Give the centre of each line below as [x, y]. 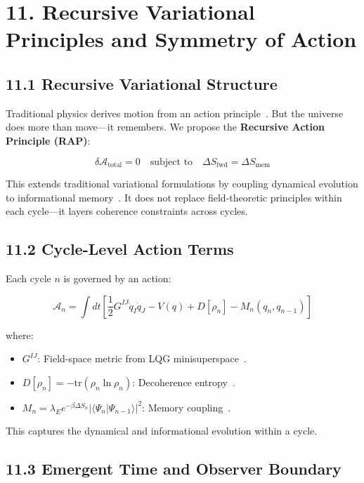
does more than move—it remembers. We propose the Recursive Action [165, 127]
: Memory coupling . [187, 407]
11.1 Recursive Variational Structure [142, 83]
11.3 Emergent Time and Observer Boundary [174, 469]
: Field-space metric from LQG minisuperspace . [142, 358]
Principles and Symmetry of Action [181, 39]
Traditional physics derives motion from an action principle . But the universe [175, 113]
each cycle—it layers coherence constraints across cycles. [127, 211]
